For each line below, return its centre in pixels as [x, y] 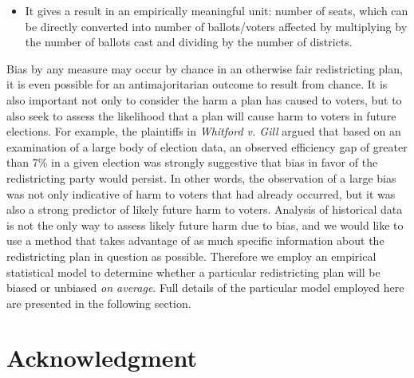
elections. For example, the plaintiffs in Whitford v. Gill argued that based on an [204, 131]
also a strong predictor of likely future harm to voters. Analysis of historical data [205, 209]
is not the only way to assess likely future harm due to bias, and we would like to [205, 224]
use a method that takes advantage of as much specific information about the [195, 240]
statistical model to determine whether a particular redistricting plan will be [193, 272]
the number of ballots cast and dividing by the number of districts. [189, 42]
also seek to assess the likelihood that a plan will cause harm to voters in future [201, 115]
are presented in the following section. [99, 303]
